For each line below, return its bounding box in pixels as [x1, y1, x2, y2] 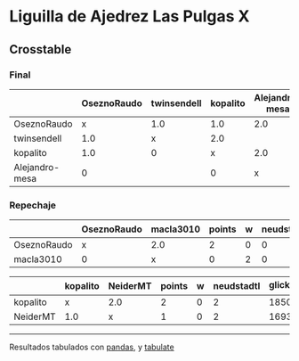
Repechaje [9, 199, 56, 211]
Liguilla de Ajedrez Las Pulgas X [9, 6, 250, 27]
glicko [268, 279, 295, 291]
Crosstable [9, 42, 72, 57]
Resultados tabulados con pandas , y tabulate [9, 341, 175, 352]
